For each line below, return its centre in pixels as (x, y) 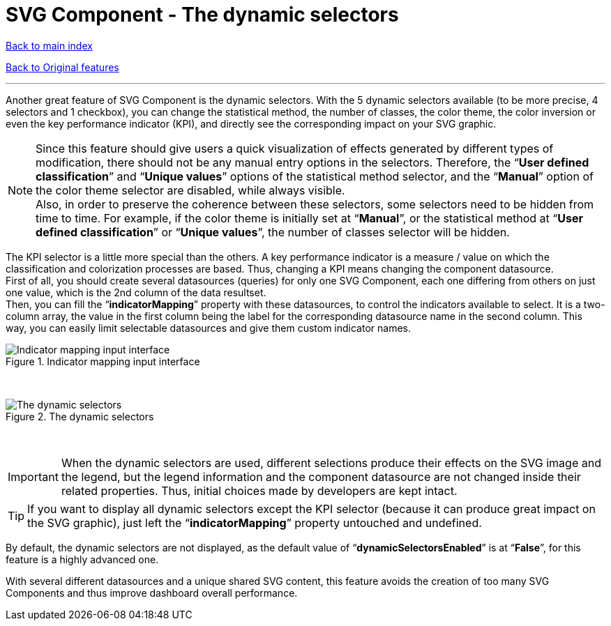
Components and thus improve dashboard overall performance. (152, 593)
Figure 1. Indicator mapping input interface (103, 361)
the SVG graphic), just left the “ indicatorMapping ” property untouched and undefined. (255, 522)
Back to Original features (62, 67)
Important (33, 476)
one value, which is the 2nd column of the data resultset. (136, 292)
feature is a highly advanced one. (82, 559)
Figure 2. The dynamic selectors (80, 416)
